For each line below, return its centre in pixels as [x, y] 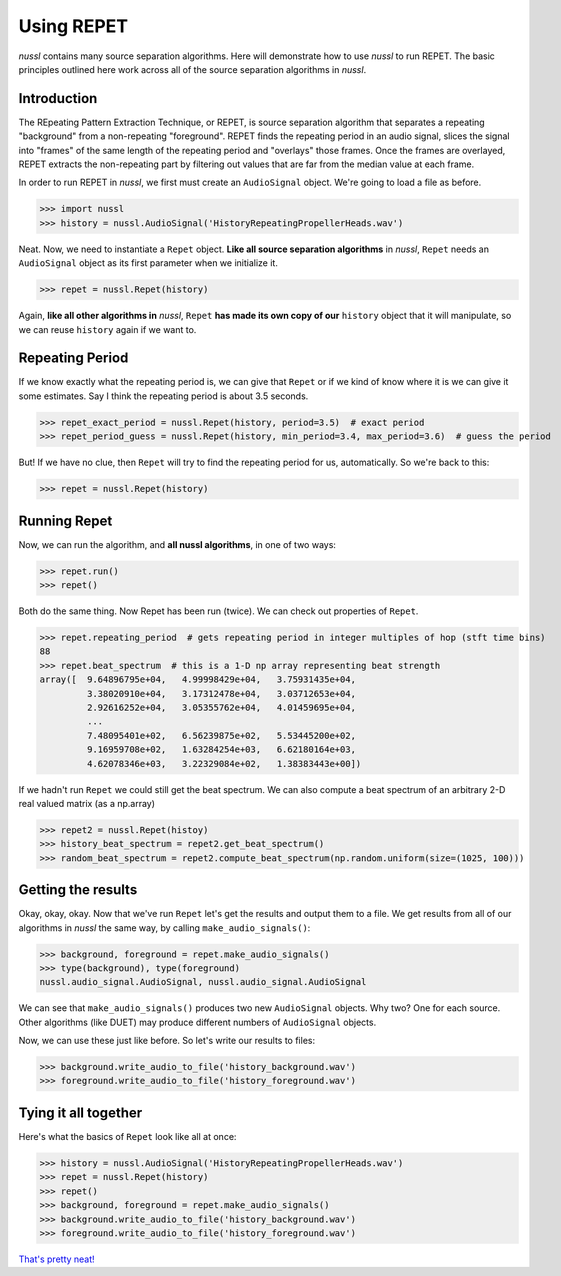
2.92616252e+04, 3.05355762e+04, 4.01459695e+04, [221, 707]
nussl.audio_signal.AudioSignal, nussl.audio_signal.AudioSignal [203, 982]
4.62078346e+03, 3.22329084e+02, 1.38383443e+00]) [224, 763]
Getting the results [78, 890]
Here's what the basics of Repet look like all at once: [127, 1136]
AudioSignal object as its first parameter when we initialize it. [148, 263]
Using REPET [73, 26]
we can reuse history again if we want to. [107, 329]
